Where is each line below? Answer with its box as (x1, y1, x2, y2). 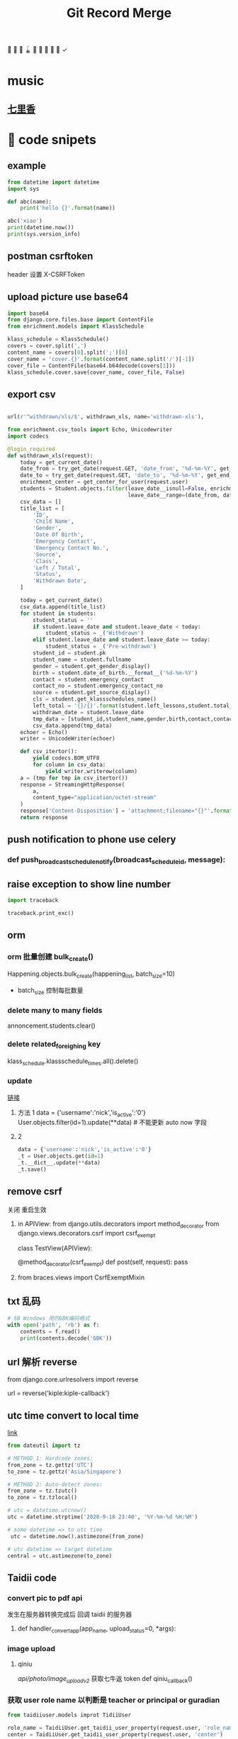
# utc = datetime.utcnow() (7, 1507, 87, 1514)
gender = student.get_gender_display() (33, 662, 151, 670)
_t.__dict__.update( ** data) (17, 1160, 101, 1167)
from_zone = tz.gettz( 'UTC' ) (7, 1461, 93, 1469)
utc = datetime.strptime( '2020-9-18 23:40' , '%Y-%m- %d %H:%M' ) (7, 1513, 198, 1521)
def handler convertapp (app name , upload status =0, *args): (17, 1624, 176, 1634)
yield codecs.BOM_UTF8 (33, 755, 100, 762)
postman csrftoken (7, 250, 93, 262)
